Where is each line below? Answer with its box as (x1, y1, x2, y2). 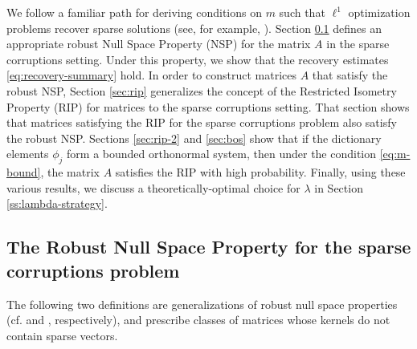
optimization (348, 4, 411, 20)
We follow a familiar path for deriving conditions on (6, 4, 262, 20)
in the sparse (326, 35, 390, 52)
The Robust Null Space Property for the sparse (6, 234, 411, 259)
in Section (314, 179, 363, 196)
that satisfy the (312, 67, 388, 83)
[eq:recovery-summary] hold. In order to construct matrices (6, 67, 296, 83)
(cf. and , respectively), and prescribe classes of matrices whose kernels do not (6, 311, 390, 328)
